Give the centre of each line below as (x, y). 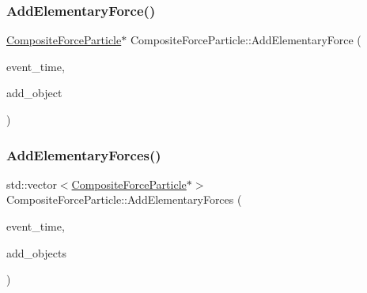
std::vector (32, 184)
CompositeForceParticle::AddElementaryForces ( (124, 199)
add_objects (36, 252)
